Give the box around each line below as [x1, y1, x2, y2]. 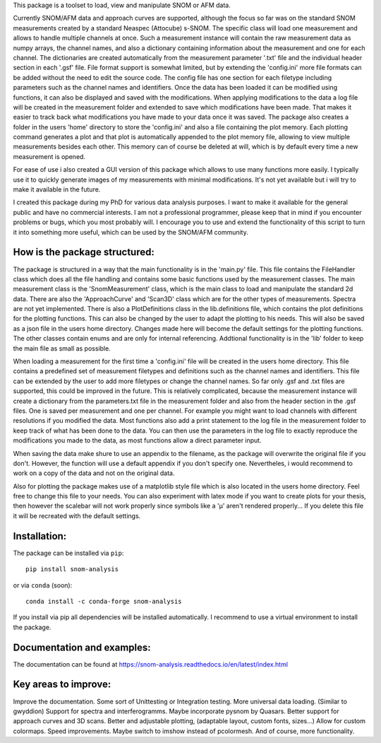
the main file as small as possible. [13, 344, 111, 353]
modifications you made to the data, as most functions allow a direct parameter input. [13, 436, 262, 445]
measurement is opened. [13, 152, 86, 160]
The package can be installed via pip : [13, 549, 124, 557]
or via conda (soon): [13, 580, 73, 590]
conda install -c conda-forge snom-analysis [25, 597, 183, 605]
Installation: [13, 530, 67, 542]
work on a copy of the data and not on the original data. [13, 469, 175, 477]
